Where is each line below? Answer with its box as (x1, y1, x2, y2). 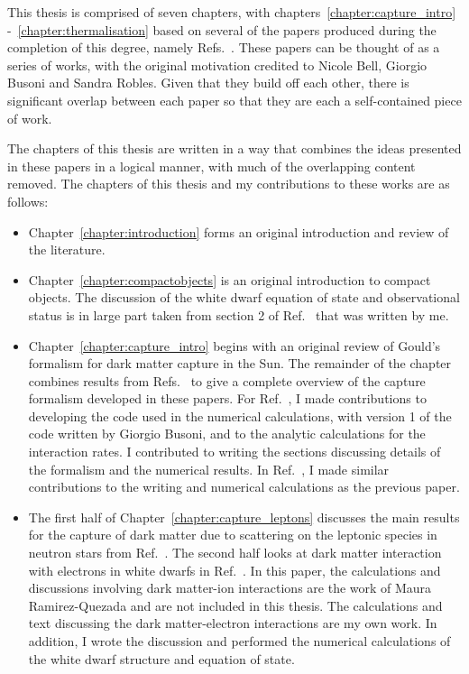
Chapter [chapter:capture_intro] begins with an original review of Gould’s (28, 336, 441, 355)
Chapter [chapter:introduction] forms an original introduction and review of (28, 222, 449, 241)
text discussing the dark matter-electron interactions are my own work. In (28, 614, 437, 632)
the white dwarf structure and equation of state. (28, 649, 295, 668)
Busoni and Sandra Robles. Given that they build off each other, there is (7, 73, 409, 92)
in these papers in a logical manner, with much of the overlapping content (7, 156, 416, 175)
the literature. (28, 240, 106, 259)
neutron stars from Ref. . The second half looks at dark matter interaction (28, 543, 442, 562)
